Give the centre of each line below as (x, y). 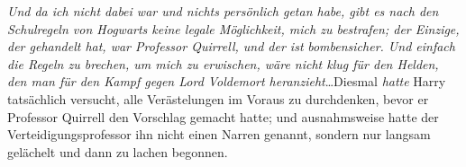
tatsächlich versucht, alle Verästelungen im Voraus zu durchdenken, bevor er (218, 98)
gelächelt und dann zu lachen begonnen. (118, 151)
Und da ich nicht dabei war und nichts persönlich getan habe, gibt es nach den (223, 11)
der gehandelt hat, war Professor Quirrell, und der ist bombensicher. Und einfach (231, 46)
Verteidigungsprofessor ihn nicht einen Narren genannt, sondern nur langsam (219, 134)
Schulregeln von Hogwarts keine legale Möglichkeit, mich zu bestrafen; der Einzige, (233, 28)
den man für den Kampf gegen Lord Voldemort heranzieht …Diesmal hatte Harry (227, 81)
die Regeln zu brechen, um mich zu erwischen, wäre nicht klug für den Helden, (223, 63)
